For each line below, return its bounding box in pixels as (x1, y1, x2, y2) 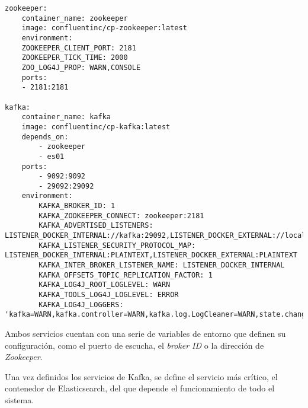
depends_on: (21, 132, 69, 141)
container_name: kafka (21, 113, 111, 122)
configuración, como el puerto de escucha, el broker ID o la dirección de (5, 339, 264, 351)
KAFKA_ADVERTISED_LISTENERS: (38, 221, 153, 230)
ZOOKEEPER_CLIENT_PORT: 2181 (21, 43, 136, 52)
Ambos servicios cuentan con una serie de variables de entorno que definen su (5, 327, 286, 339)
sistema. (5, 393, 34, 406)
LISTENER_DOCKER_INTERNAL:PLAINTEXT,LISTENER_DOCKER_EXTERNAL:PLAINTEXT (5, 251, 297, 260)
